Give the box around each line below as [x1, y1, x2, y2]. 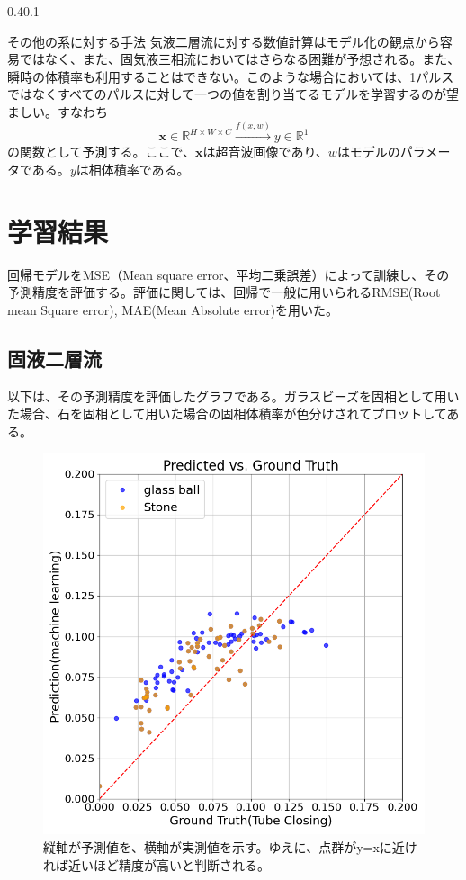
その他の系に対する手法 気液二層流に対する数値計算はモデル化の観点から [7, 31, 440, 50]
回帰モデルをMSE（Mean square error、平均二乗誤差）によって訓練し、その [7, 265, 450, 283]
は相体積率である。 [76, 159, 190, 178]
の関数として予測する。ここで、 [7, 142, 196, 161]
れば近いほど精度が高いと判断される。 [43, 855, 270, 874]
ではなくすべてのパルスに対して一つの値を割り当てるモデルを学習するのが [7, 85, 447, 103]
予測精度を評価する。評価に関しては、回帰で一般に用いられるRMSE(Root [7, 283, 441, 301]
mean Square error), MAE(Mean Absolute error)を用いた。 [7, 300, 339, 319]
